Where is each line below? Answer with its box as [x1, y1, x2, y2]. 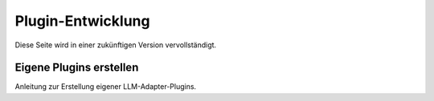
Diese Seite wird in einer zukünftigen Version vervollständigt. [14, 40, 217, 50]
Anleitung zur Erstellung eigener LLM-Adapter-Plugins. [14, 82, 197, 91]
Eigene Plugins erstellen [14, 61, 139, 75]
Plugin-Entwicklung [14, 12, 150, 30]
